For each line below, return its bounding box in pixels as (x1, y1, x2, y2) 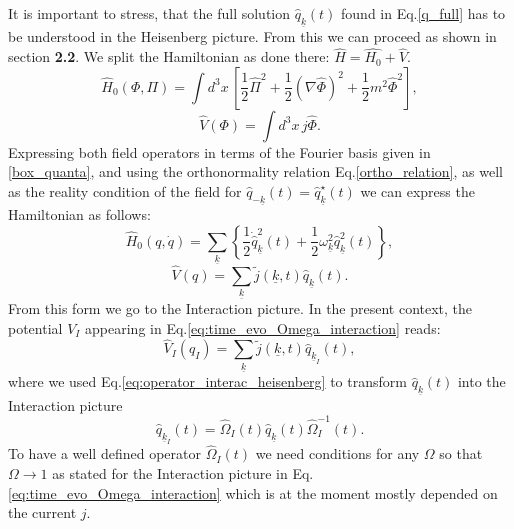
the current (8, 502, 77, 523)
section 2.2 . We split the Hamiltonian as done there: (8, 46, 330, 67)
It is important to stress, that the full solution (8, 3, 291, 23)
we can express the (360, 180, 475, 201)
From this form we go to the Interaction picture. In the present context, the (8, 297, 473, 318)
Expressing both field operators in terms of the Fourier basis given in (8, 141, 431, 162)
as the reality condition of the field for (8, 180, 242, 201)
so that (439, 443, 483, 464)
